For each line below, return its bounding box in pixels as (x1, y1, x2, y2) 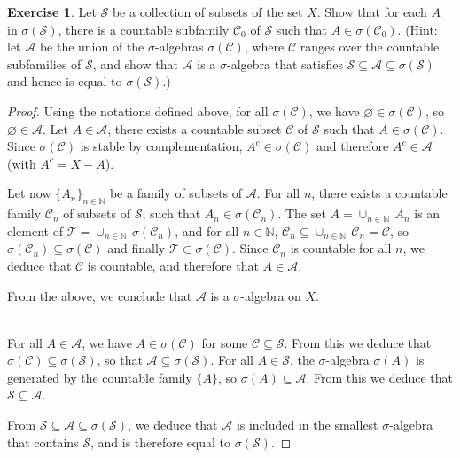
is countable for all (290, 239, 392, 257)
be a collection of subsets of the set (112, 3, 303, 20)
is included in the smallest (236, 415, 378, 434)
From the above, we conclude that (7, 286, 192, 304)
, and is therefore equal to (90, 432, 231, 451)
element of (7, 221, 63, 240)
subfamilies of (7, 54, 82, 73)
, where (244, 37, 285, 56)
